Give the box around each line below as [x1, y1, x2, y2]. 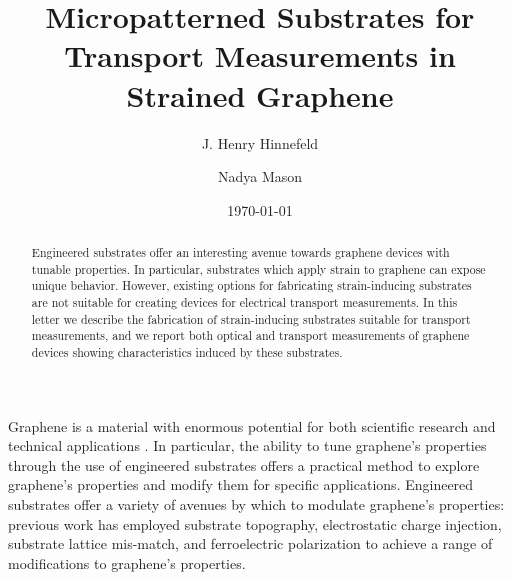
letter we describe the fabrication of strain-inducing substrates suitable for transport [31, 310, 471, 327]
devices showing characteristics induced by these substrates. [31, 344, 343, 361]
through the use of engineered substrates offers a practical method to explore [8, 454, 480, 475]
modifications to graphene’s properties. [8, 552, 246, 573]
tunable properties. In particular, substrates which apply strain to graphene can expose [31, 260, 486, 277]
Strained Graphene [126, 74, 394, 115]
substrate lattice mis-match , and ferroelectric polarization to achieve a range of [8, 533, 493, 554]
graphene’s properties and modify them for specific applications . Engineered [8, 474, 474, 495]
